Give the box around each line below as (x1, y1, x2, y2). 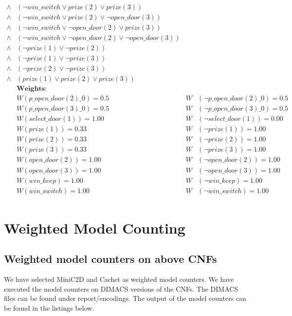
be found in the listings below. (4, 302, 94, 313)
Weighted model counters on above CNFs (4, 251, 217, 266)
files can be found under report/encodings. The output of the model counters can (4, 293, 246, 303)
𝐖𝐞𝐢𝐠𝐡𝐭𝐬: (17, 85, 47, 93)
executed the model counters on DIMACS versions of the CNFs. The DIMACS (4, 283, 238, 294)
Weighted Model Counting (4, 217, 185, 237)
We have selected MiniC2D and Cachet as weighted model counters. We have (4, 274, 234, 284)
